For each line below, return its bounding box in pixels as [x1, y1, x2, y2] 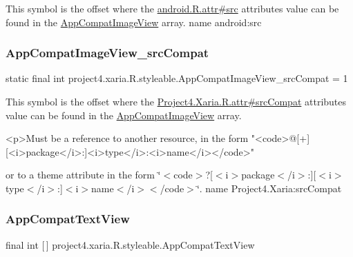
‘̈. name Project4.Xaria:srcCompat [196, 181, 342, 195]
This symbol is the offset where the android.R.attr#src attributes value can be [6, 1, 339, 15]
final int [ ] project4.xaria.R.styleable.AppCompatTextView [6, 237, 255, 251]
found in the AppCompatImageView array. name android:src [6, 14, 262, 29]
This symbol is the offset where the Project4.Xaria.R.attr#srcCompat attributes [6, 94, 347, 108]
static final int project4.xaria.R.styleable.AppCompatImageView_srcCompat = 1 [6, 71, 348, 85]
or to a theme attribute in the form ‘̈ [6, 167, 161, 182]
